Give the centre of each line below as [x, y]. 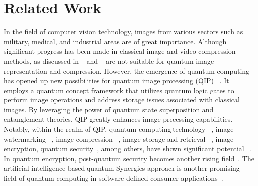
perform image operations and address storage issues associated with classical [122, 100]
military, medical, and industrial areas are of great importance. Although [115, 41]
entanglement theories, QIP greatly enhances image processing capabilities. [118, 119]
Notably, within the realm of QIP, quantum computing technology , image [119, 129]
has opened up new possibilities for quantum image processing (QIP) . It [117, 80]
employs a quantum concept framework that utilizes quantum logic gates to [119, 90]
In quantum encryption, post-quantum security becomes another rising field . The [129, 158]
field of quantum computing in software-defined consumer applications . [114, 178]
